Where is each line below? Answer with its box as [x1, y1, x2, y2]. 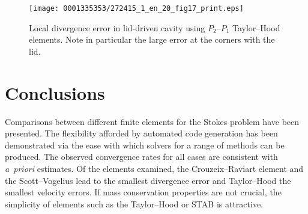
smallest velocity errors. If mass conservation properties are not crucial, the [5, 186, 282, 198]
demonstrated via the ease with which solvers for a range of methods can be [5, 138, 285, 151]
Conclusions [5, 80, 105, 105]
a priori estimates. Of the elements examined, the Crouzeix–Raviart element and [5, 162, 304, 174]
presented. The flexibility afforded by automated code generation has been [5, 127, 278, 139]
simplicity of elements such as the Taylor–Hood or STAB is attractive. [5, 197, 263, 210]
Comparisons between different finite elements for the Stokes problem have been [5, 115, 300, 127]
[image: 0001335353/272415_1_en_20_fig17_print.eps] [29, 4, 244, 13]
